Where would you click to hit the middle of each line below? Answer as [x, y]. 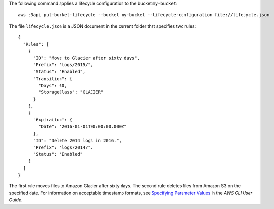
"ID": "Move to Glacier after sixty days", [87, 58]
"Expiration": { [53, 120]
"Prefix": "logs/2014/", [63, 147]
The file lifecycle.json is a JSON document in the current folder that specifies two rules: [103, 26]
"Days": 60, [53, 85]
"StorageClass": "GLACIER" [71, 92]
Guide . [16, 200]
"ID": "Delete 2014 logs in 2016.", [77, 141]
